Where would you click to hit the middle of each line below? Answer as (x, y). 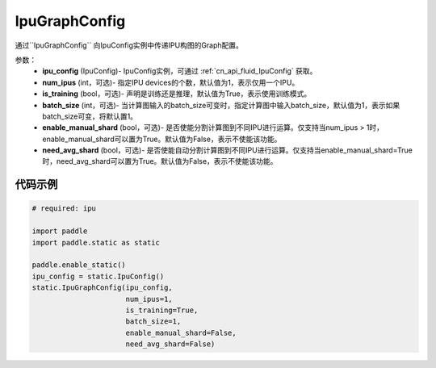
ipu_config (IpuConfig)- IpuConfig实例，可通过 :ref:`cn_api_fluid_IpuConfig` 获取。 (180, 71)
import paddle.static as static (96, 243)
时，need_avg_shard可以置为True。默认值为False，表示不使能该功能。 (160, 161)
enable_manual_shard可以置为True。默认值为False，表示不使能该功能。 (162, 139)
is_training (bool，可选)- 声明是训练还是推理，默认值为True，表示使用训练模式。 (177, 94)
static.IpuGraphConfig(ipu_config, (102, 288)
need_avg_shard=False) (170, 344)
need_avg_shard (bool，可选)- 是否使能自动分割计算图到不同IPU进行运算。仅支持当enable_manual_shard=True (228, 150)
